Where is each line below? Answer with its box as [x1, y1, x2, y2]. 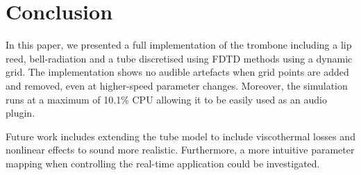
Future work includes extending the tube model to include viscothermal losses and [6, 128, 355, 143]
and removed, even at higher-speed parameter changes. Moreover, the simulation [6, 78, 348, 92]
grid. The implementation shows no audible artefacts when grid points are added [6, 65, 349, 79]
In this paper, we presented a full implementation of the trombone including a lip [6, 37, 352, 52]
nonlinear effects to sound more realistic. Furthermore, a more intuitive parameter [6, 142, 355, 157]
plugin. [6, 106, 35, 120]
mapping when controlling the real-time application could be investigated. [6, 156, 320, 170]
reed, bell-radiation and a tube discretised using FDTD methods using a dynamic [6, 51, 353, 65]
